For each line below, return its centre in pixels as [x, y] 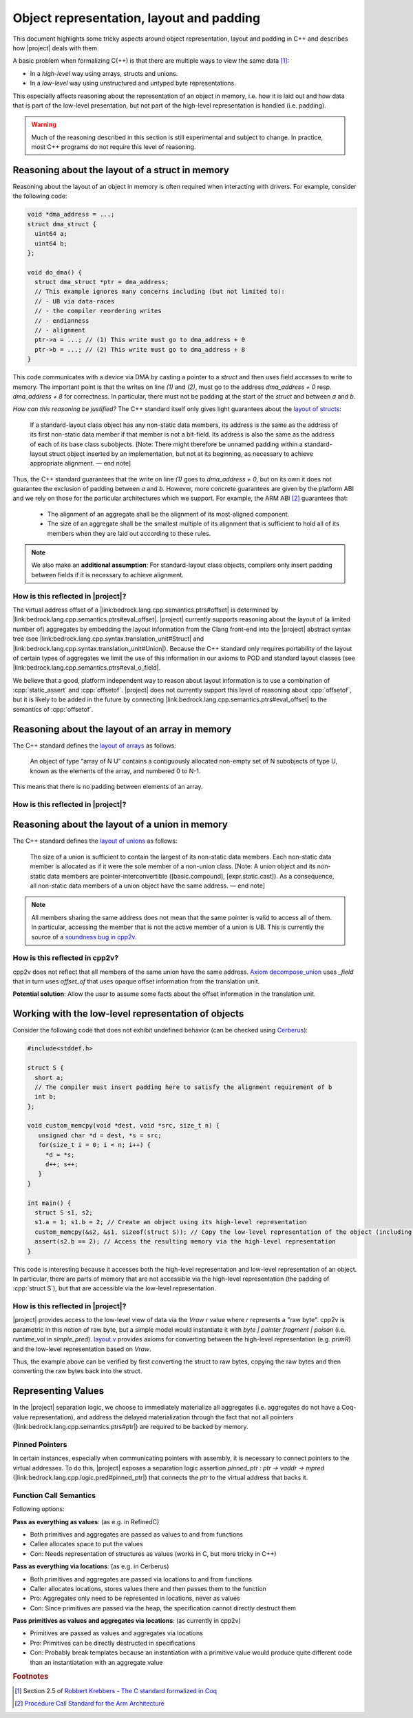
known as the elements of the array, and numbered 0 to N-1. [115, 771]
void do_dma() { [55, 272]
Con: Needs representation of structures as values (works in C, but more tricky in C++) [153, 1554]
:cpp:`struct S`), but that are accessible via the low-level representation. [114, 1288]
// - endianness [62, 320]
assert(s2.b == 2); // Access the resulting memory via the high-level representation [186, 1242]
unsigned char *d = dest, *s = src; [100, 1135]
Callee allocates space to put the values [87, 1544]
